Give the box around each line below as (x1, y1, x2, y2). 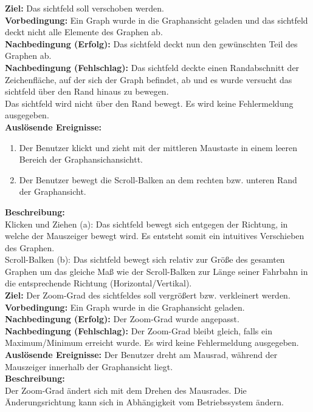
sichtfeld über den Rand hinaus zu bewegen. (5, 85, 169, 98)
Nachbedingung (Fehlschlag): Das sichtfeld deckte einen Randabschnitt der (5, 61, 300, 73)
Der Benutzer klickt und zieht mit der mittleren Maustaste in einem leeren (19, 141, 298, 154)
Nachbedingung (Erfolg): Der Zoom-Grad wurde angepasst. (5, 312, 239, 325)
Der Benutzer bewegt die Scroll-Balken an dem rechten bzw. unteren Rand (19, 173, 297, 186)
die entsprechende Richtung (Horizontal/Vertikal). (5, 277, 192, 289)
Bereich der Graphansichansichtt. (19, 153, 143, 166)
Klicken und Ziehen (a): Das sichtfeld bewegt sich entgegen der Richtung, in (5, 217, 288, 230)
